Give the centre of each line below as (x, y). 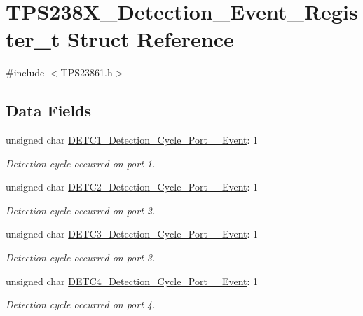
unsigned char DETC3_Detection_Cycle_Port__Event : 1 (132, 234)
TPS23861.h (87, 73)
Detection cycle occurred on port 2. (81, 210)
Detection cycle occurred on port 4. (81, 304)
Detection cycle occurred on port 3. (81, 257)
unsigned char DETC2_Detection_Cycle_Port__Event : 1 (132, 187)
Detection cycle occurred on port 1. (81, 163)
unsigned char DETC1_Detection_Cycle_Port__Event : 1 (132, 140)
